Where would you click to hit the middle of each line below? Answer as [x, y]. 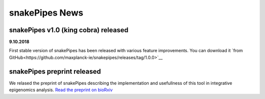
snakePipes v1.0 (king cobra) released [69, 30]
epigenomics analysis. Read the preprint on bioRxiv [61, 90]
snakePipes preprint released [55, 71]
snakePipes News [46, 13]
